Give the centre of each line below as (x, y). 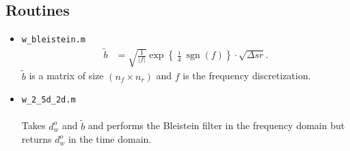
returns (37, 139)
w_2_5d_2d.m (49, 100)
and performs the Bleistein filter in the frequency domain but (216, 125)
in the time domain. (110, 139)
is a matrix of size (66, 75)
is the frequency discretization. (247, 75)
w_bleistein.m (53, 40)
